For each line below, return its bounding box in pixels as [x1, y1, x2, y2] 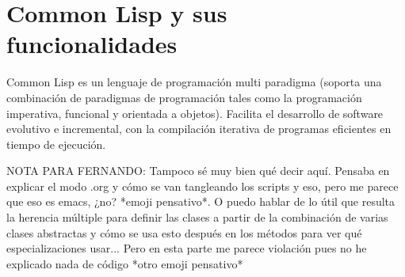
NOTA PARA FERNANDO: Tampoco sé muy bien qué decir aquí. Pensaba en [6, 162, 390, 179]
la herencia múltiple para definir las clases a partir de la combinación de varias [6, 209, 388, 226]
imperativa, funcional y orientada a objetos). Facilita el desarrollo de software [6, 104, 384, 121]
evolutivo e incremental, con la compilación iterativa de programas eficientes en [6, 120, 392, 137]
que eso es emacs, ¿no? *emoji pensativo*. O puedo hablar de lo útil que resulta [6, 193, 395, 210]
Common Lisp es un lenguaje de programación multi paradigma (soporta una [6, 74, 382, 90]
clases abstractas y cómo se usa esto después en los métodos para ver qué [6, 224, 362, 241]
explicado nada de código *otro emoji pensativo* [6, 255, 243, 271]
